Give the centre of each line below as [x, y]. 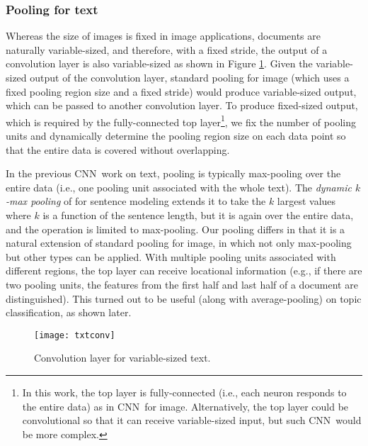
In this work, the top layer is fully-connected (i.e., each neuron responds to [184, 392]
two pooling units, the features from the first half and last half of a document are [182, 284]
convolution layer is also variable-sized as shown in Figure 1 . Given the [159, 63]
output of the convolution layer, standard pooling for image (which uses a [190, 77]
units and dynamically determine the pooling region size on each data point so [176, 136]
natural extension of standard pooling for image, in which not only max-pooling [179, 243]
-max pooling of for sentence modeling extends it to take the [136, 201]
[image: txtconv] [75, 335]
